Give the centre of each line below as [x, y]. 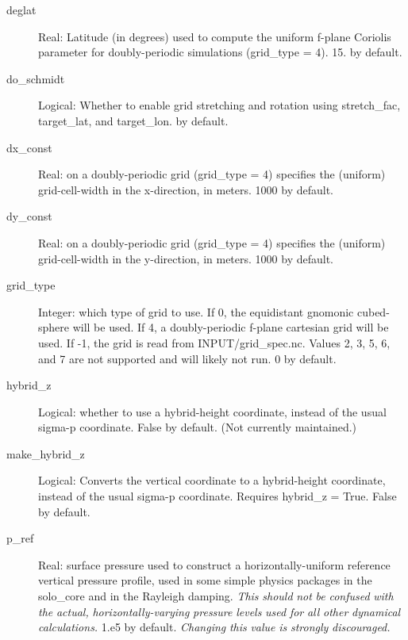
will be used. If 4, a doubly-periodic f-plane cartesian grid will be [231, 327]
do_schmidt [36, 78]
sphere [54, 327]
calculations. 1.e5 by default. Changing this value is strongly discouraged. [214, 627]
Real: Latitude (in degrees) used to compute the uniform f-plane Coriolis [215, 36]
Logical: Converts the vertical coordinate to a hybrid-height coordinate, [212, 480]
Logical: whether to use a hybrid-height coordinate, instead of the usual [212, 411]
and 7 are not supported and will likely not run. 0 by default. [187, 358]
